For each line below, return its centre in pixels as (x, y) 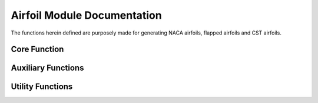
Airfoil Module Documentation (86, 15)
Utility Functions (42, 87)
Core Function (37, 49)
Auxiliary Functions (47, 68)
